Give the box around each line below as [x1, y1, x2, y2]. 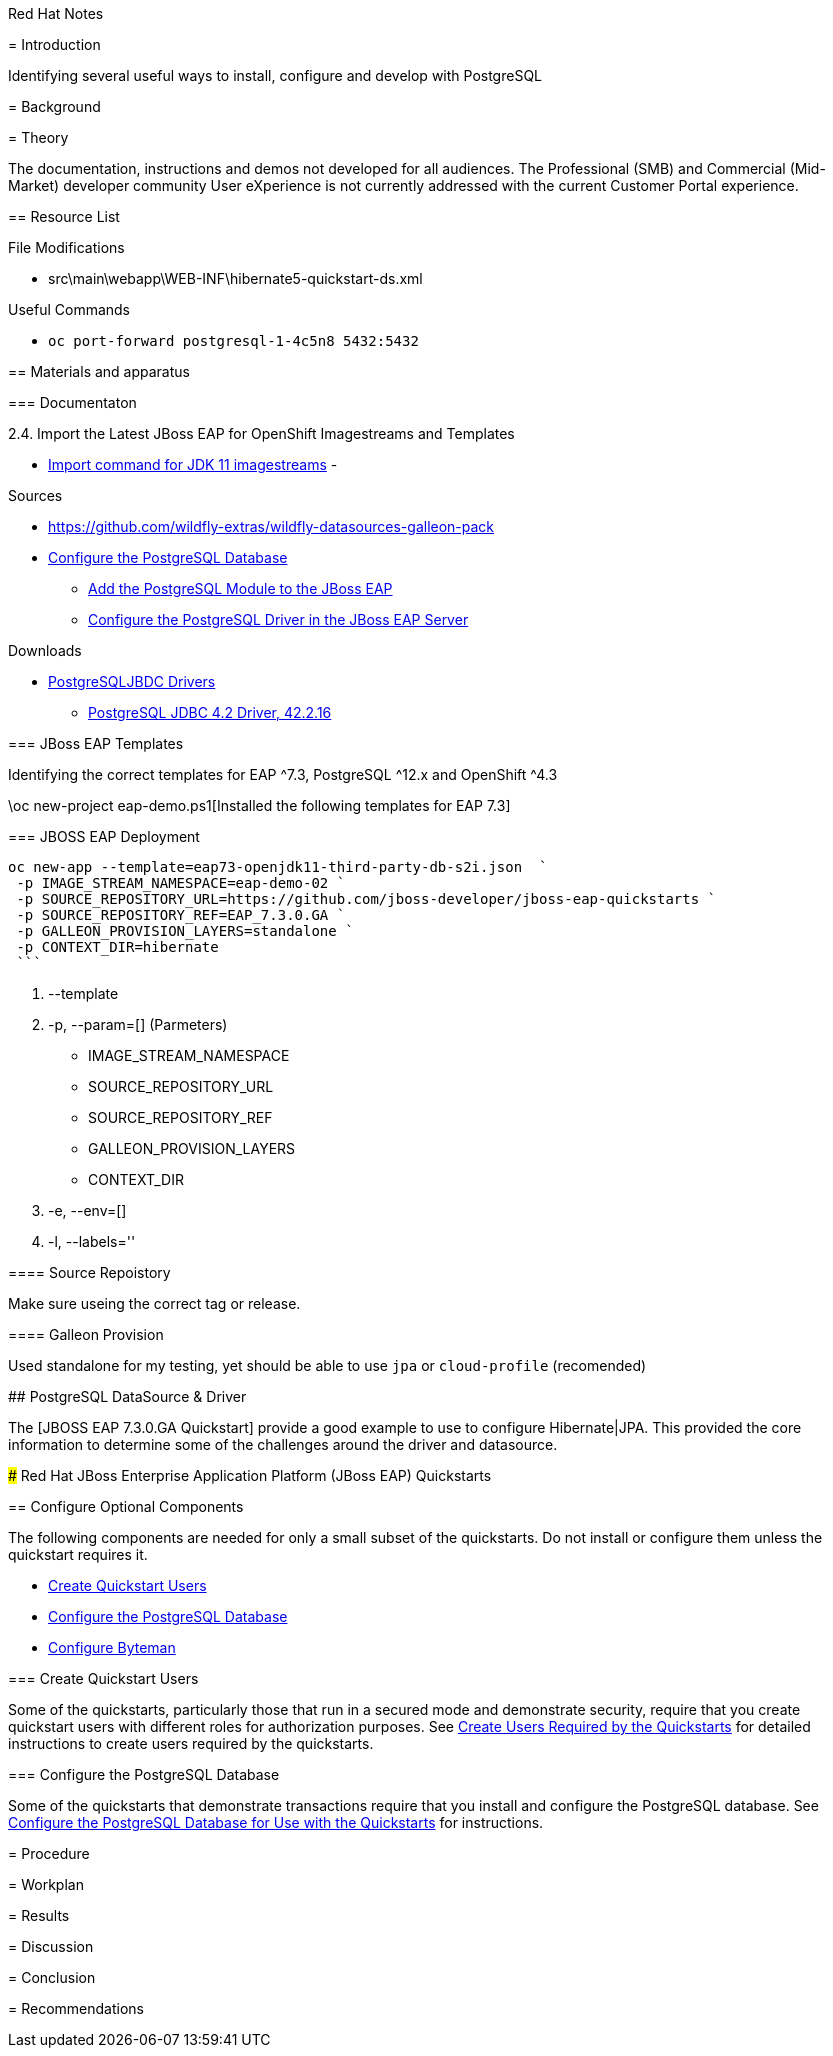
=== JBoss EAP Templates [8, 735, 184, 752]
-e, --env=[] [48, 1202, 127, 1219]
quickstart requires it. [8, 1546, 148, 1563]
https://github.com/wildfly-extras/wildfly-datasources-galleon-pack [48, 518, 495, 535]
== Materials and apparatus [8, 363, 190, 380]
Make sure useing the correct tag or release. [8, 1295, 301, 1312]
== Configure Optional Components [8, 1498, 244, 1515]
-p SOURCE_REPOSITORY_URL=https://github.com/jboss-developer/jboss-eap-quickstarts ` [16, 891, 717, 907]
